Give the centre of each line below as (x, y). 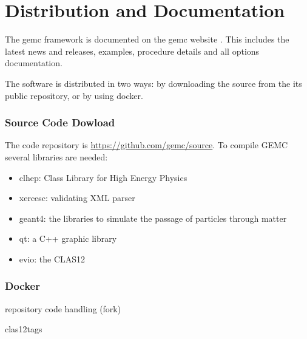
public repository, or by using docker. (74, 95)
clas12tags (24, 329)
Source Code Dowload (60, 122)
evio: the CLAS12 (52, 259)
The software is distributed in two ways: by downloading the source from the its (153, 83)
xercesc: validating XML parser (77, 198)
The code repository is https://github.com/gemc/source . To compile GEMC (147, 145)
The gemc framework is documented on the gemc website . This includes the (147, 39)
